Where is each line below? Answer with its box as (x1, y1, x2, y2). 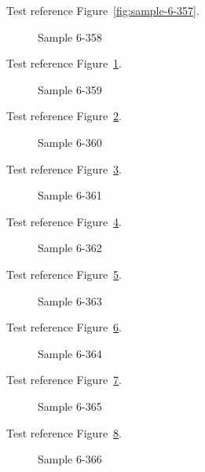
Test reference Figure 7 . (6, 371, 122, 388)
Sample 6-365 (38, 397, 102, 414)
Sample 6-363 (38, 292, 102, 309)
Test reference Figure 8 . (6, 424, 122, 441)
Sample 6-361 (38, 187, 102, 203)
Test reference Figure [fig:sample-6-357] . (6, 2, 200, 18)
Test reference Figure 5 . (6, 265, 122, 282)
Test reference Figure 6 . (6, 319, 122, 335)
